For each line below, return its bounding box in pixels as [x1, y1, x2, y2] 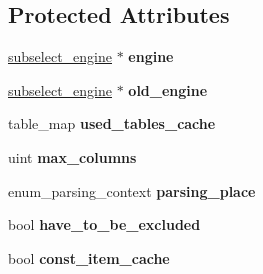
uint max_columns [8, 146, 137, 167]
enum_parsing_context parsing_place [8, 180, 256, 201]
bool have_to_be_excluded [8, 214, 201, 235]
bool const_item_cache [8, 247, 170, 268]
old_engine [128, 79, 208, 100]
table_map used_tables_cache [8, 113, 216, 134]
